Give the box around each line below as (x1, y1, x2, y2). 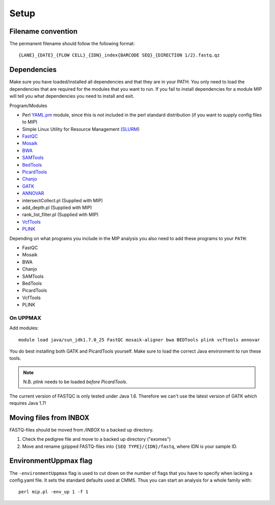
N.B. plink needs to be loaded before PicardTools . (23, 379, 128, 385)
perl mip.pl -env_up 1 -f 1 (18, 489, 89, 495)
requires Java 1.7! (9, 400, 46, 406)
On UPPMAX (9, 314, 42, 321)
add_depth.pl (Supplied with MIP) (22, 204, 92, 210)
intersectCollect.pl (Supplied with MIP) (22, 197, 103, 203)
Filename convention (9, 27, 78, 36)
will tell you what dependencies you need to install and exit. (9, 93, 134, 99)
